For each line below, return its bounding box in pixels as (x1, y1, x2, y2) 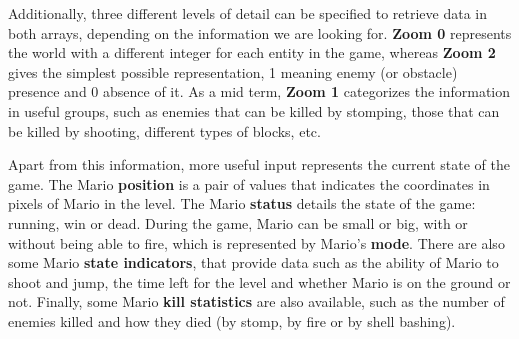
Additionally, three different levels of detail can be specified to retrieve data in (8, 3, 488, 23)
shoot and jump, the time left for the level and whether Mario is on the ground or (8, 271, 511, 292)
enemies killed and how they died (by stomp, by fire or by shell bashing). (8, 310, 456, 331)
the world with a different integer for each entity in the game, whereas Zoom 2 (8, 42, 496, 63)
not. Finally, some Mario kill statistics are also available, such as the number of (8, 291, 505, 312)
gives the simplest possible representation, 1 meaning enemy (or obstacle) (8, 61, 458, 82)
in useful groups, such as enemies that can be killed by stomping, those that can (8, 100, 500, 121)
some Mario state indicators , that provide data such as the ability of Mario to (8, 252, 499, 273)
